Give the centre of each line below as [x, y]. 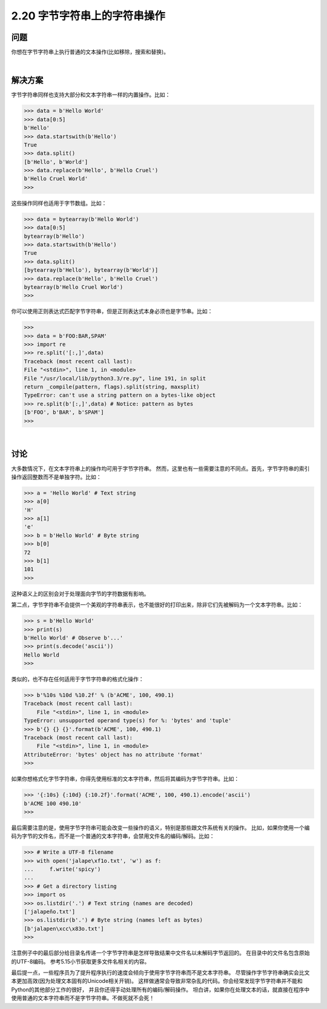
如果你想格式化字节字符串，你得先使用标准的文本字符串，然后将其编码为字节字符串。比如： [125, 779]
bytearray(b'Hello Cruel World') [74, 287]
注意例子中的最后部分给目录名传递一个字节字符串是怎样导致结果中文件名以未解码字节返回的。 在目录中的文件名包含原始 [160, 953]
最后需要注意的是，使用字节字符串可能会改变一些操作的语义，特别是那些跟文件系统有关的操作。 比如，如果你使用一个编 [160, 828]
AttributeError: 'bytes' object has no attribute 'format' [113, 754]
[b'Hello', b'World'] [56, 162]
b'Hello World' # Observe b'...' [74, 638]
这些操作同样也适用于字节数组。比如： [59, 203]
